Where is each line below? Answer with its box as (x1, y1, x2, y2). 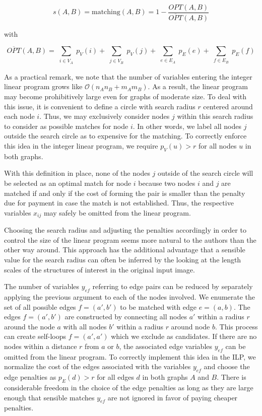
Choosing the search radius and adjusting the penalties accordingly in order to (4, 225, 246, 235)
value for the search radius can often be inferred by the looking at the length (4, 254, 241, 265)
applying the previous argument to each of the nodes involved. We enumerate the (4, 292, 255, 302)
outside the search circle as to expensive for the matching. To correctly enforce (4, 130, 247, 141)
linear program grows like (4, 81, 83, 92)
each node (4, 111, 35, 121)
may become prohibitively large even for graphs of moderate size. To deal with (4, 91, 246, 102)
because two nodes (138, 178, 195, 188)
